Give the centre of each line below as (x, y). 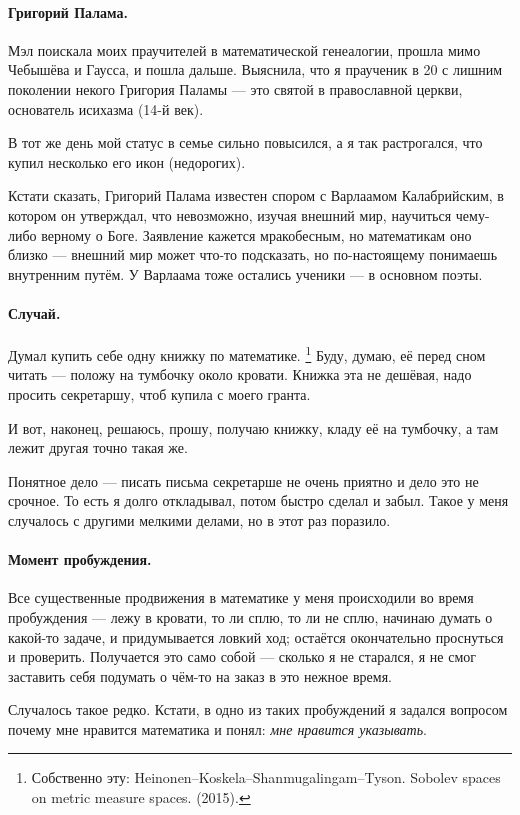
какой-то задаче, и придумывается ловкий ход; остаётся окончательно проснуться (256, 636)
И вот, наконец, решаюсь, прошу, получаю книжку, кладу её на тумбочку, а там (253, 427)
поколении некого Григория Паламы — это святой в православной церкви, (235, 88)
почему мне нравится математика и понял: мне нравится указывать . (218, 728)
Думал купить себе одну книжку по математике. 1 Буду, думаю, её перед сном (247, 353)
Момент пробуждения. (80, 559)
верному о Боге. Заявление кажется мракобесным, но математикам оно (256, 234)
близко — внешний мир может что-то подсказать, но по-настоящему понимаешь (253, 254)
